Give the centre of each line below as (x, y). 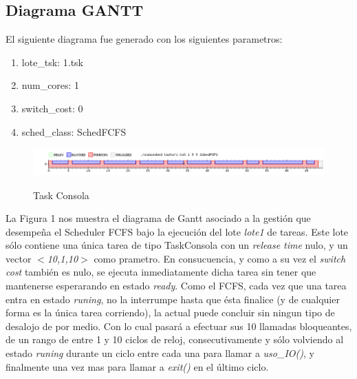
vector (19, 258)
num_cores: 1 (51, 85)
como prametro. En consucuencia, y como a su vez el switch (220, 258)
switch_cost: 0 (52, 108)
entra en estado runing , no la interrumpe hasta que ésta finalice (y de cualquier (173, 299)
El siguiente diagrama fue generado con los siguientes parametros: (144, 39)
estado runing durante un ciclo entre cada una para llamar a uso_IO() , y (160, 353)
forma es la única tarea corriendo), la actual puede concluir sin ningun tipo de (170, 313)
